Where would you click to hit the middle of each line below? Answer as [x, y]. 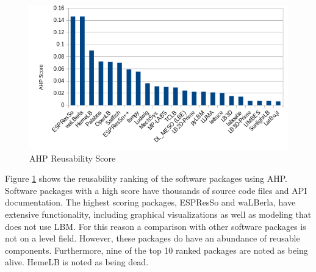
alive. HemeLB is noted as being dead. [77, 262]
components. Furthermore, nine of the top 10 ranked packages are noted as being [156, 250]
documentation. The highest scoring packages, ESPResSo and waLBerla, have [150, 202]
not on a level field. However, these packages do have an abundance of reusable [153, 238]
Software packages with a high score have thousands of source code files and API [156, 190]
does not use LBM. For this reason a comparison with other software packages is [156, 226]
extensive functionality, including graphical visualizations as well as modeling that [158, 214]
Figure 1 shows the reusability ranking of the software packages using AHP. [146, 178]
